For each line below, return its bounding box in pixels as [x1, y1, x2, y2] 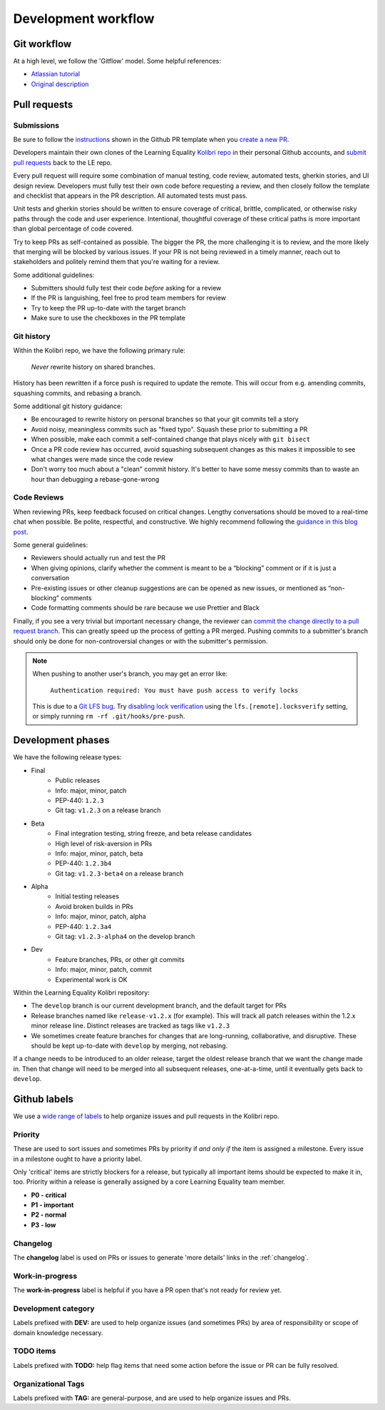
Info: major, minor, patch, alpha [55, 912, 146, 920]
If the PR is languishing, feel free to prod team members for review [31, 293, 227, 303]
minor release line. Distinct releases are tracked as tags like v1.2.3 [31, 1021, 230, 1030]
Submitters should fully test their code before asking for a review [31, 284, 222, 293]
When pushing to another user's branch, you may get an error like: [32, 669, 228, 678]
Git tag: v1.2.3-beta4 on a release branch [55, 869, 184, 878]
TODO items [13, 1346, 56, 1356]
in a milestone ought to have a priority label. [13, 1155, 143, 1163]
